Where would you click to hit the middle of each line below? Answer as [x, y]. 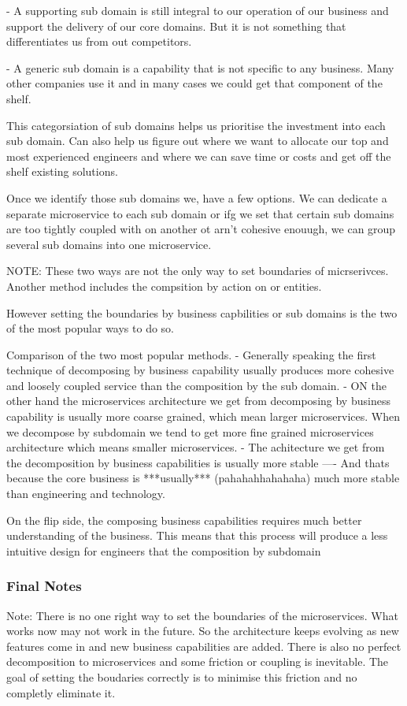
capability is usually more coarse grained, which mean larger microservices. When [203, 416]
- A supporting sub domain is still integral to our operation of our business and [198, 10]
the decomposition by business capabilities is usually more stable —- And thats [198, 462]
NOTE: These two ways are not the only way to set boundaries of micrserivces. [198, 271]
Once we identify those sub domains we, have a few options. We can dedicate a [197, 197]
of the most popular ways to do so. [90, 328]
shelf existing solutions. [62, 171]
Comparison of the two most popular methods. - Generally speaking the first [191, 354]
